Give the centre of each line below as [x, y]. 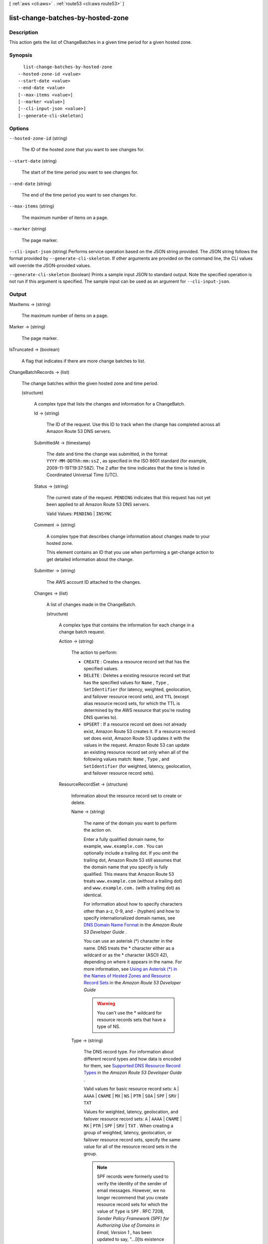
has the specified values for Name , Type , [126, 682]
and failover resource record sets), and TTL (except [136, 696]
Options [19, 128]
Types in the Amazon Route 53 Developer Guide [133, 1073]
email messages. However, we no [131, 1191]
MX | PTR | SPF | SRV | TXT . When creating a [129, 1126]
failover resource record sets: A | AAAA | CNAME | [133, 1119]
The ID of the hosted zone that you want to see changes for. [83, 150]
